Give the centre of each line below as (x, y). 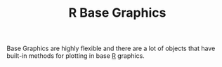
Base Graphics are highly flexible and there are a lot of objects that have (111, 49)
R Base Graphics (117, 13)
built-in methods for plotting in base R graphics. (76, 56)
